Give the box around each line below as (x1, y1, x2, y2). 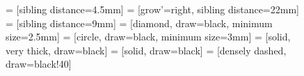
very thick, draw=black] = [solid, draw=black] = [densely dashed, (6, 43, 287, 57)
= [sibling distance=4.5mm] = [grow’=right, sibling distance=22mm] (6, 2, 299, 16)
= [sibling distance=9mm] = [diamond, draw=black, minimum (6, 15, 273, 30)
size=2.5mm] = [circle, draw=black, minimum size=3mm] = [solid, (6, 29, 291, 44)
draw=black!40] (6, 56, 72, 71)
